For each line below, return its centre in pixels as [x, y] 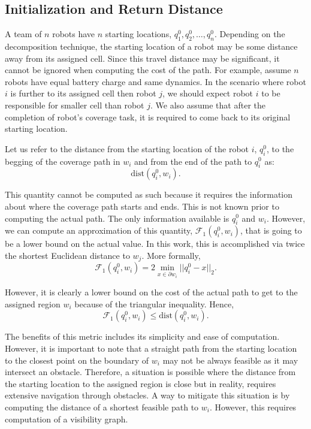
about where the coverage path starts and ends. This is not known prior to [142, 206]
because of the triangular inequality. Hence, [154, 303]
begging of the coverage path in [63, 161]
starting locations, [138, 34]
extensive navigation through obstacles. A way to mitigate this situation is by [147, 395]
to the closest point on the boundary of [77, 360]
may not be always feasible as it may [230, 360]
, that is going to [271, 230]
